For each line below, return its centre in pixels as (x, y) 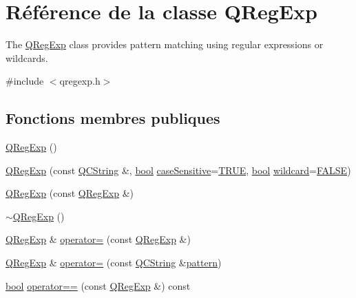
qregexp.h (80, 81)
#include (25, 81)
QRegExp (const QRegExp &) (70, 193)
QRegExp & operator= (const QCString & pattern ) (114, 263)
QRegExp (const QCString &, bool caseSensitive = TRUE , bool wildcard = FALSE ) (178, 170)
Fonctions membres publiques (113, 118)
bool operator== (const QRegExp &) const (98, 285)
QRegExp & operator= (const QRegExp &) (98, 239)
